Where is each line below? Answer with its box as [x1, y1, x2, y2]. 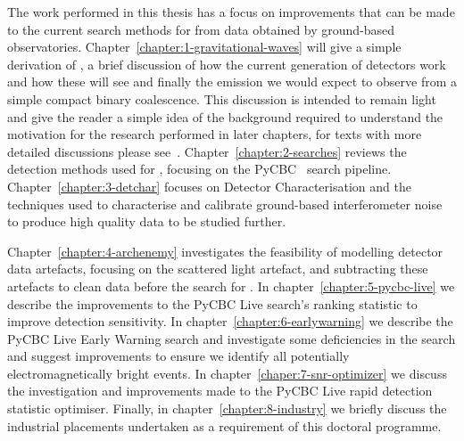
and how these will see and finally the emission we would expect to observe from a [7, 72, 458, 91]
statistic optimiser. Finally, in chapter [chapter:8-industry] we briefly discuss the [7, 399, 447, 418]
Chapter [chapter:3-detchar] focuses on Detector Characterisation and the [7, 176, 411, 195]
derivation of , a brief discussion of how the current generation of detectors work [7, 54, 446, 73]
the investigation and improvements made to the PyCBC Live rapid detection [7, 381, 433, 400]
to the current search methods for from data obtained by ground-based [7, 20, 395, 38]
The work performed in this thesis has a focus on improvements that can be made [7, 3, 455, 20]
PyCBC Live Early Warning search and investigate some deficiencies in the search [7, 329, 456, 347]
